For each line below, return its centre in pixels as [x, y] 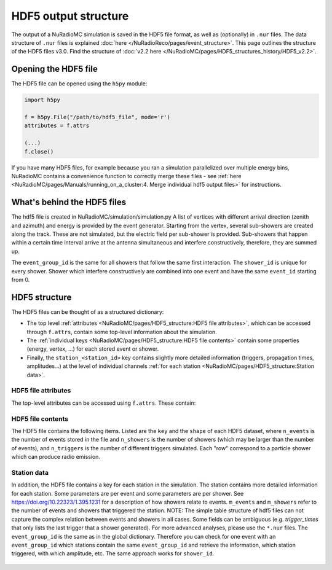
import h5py [42, 100]
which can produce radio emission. [56, 457]
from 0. [21, 279]
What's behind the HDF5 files [69, 202]
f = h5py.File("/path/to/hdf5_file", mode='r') [97, 117]
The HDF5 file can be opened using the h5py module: [79, 84]
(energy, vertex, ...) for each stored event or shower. [93, 349]
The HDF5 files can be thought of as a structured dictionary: [88, 312]
